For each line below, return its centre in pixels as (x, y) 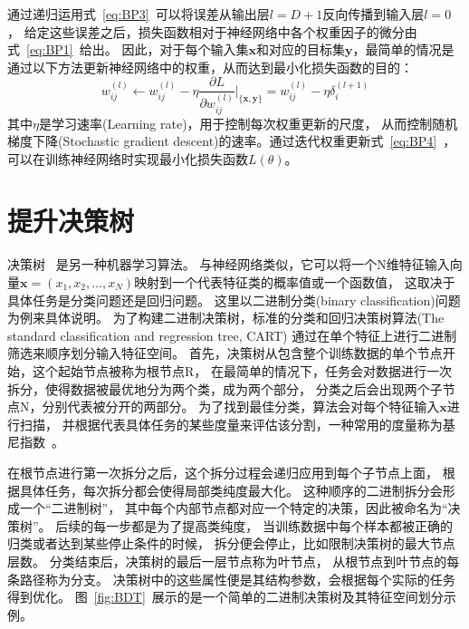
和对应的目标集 (300, 49)
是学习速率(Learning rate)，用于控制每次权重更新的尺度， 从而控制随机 (248, 123)
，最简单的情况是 (403, 49)
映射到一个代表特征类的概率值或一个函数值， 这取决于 (295, 282)
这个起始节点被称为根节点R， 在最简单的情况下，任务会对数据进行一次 (242, 370)
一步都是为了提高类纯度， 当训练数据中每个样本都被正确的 (279, 525)
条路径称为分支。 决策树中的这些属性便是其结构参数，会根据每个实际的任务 (231, 579)
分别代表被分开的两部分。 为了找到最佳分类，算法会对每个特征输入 (241, 406)
